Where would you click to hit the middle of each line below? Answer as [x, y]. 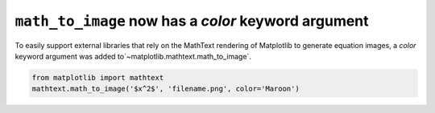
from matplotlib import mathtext [98, 77]
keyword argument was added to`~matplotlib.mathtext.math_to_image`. [133, 56]
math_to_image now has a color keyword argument [192, 21]
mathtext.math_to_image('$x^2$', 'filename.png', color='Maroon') [166, 89]
